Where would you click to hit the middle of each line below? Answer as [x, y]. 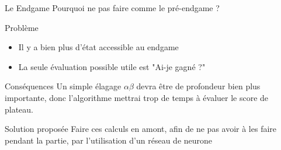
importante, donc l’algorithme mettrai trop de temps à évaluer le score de [137, 97]
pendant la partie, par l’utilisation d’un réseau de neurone [109, 140]
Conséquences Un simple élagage [63, 86]
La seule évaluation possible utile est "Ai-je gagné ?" [112, 66]
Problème [22, 27]
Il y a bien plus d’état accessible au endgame [98, 47]
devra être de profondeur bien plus [198, 86]
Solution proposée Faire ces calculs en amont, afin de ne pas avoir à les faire [141, 129]
